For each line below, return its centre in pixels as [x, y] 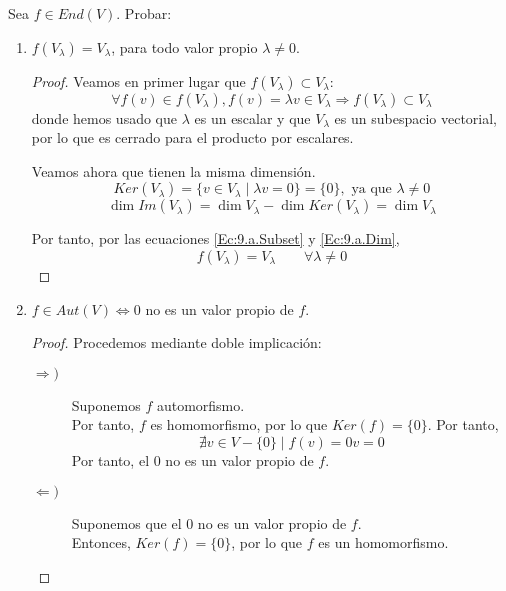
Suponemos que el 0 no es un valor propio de [209, 522]
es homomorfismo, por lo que [239, 424]
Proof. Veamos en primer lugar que [138, 80]
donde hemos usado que [104, 117]
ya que [371, 189]
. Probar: [144, 13]
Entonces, [101, 542]
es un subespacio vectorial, [415, 117]
